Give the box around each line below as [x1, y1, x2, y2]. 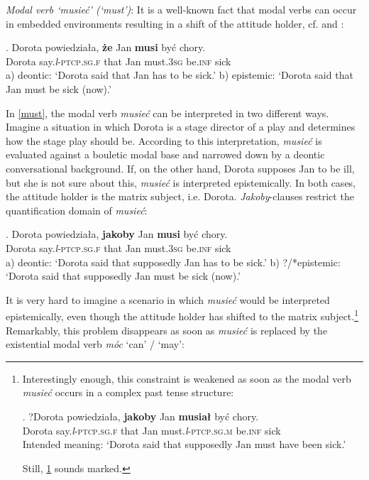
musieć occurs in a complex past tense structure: [22, 385, 234, 400]
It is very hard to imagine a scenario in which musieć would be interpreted [6, 292, 330, 307]
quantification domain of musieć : [6, 202, 148, 217]
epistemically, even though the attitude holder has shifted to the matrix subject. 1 [6, 307, 359, 323]
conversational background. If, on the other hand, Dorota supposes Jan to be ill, [6, 160, 355, 175]
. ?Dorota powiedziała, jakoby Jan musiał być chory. [22, 408, 259, 423]
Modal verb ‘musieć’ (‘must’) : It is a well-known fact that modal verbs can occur [6, 2, 357, 16]
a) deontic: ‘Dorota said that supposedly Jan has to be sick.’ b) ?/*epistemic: [6, 254, 341, 269]
